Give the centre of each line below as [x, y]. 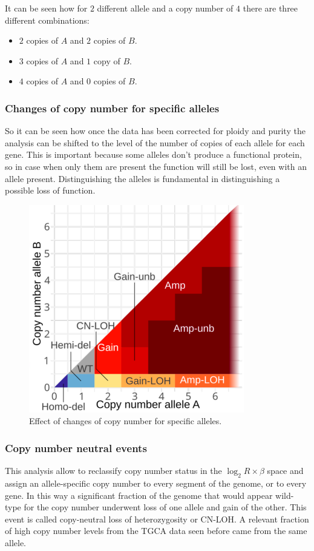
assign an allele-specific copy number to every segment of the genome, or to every [156, 483]
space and [285, 471]
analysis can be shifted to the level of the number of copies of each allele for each [155, 142]
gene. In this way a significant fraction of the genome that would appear [139, 495]
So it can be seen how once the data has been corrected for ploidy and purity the [155, 131]
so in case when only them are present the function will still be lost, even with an [156, 166]
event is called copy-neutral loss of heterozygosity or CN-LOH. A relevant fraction [157, 519]
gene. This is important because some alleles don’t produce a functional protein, [153, 154]
